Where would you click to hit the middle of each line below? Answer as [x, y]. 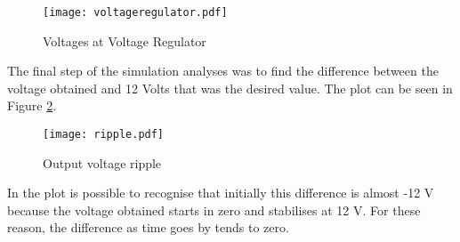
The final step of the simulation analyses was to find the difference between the [223, 71]
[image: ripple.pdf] [104, 135]
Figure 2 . [32, 105]
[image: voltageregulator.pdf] [135, 12]
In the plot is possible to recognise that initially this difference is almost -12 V [221, 193]
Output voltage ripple [102, 162]
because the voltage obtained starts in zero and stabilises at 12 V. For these [214, 210]
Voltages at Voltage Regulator [125, 40]
